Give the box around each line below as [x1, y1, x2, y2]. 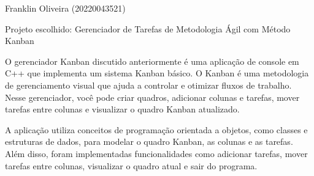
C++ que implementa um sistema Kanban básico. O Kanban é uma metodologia [5, 67, 309, 79]
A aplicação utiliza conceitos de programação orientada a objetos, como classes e [5, 123, 308, 136]
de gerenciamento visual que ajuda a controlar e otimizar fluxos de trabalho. [5, 78, 292, 91]
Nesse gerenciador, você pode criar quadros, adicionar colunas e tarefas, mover [5, 90, 300, 103]
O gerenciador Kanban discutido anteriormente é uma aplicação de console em [5, 54, 299, 67]
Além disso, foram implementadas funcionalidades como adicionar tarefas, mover [5, 147, 308, 159]
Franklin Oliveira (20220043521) [5, 2, 126, 14]
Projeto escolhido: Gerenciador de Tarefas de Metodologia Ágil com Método [5, 22, 291, 35]
